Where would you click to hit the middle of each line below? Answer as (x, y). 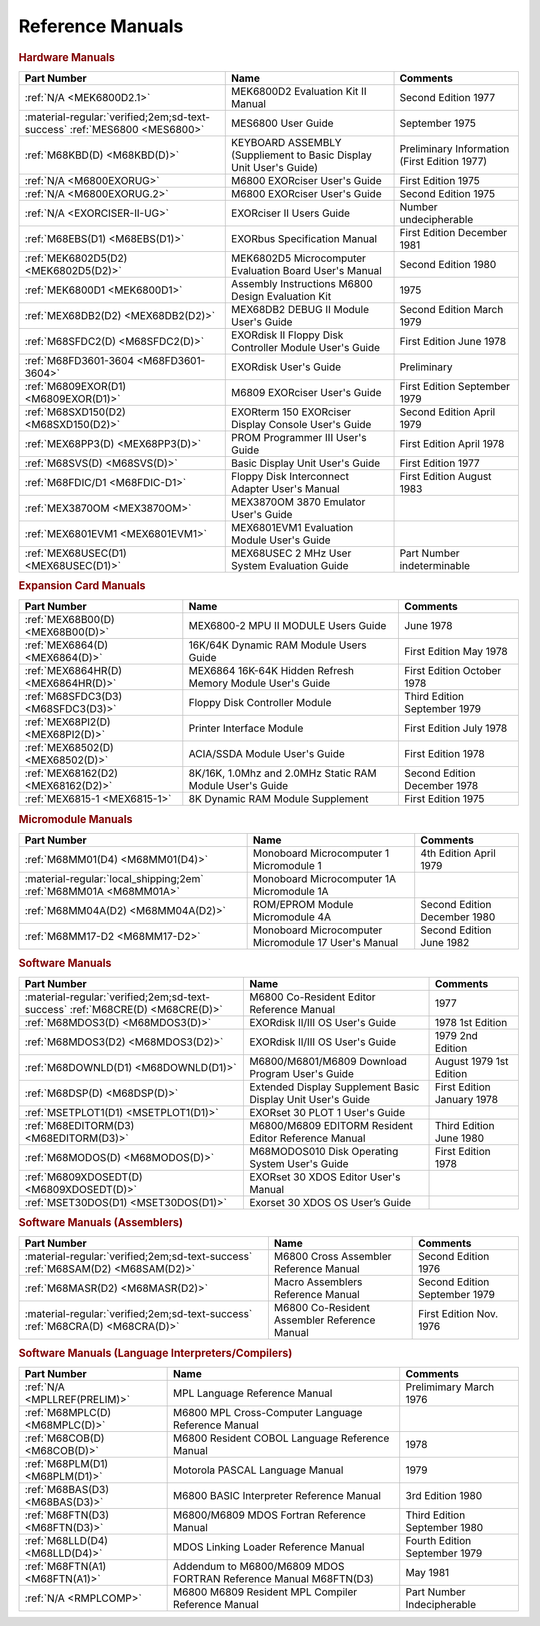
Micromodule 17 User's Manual (325, 943)
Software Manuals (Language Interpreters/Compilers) (155, 1353)
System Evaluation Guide (290, 565)
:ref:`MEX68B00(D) (69, 620)
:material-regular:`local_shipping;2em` (114, 879)
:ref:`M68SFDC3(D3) (73, 697)
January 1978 (466, 1099)
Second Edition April (447, 412)
